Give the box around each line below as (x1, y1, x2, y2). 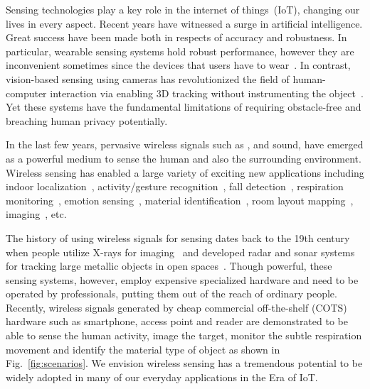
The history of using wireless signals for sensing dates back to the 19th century (6, 230, 350, 245)
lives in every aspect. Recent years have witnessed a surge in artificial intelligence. (6, 16, 363, 31)
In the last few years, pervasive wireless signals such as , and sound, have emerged (6, 137, 364, 152)
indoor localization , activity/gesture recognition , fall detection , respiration (6, 179, 344, 194)
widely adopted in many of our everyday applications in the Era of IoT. (6, 369, 318, 384)
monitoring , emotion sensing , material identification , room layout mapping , (6, 192, 354, 207)
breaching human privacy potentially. (6, 113, 168, 128)
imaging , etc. (6, 207, 67, 221)
